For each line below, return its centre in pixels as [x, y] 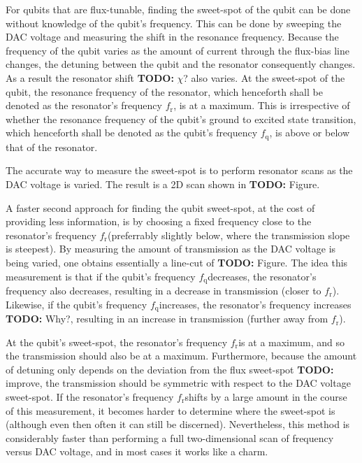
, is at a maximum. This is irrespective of [262, 105]
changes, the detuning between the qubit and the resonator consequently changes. [181, 64]
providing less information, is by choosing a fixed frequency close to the [159, 221]
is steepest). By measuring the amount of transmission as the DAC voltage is [171, 249]
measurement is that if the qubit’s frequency [101, 276]
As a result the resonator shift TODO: [90, 77]
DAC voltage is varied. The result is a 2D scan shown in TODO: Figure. [163, 184]
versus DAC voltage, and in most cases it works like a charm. [137, 451]
